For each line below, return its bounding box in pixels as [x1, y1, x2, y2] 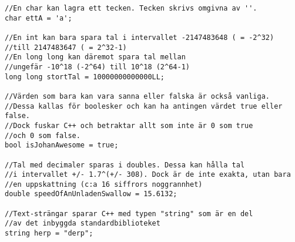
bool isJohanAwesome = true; [5, 141, 119, 150]
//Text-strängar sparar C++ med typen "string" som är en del [5, 209, 253, 218]
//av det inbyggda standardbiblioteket [5, 219, 160, 228]
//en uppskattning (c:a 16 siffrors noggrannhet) [5, 180, 203, 189]
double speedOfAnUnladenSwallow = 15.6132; [5, 190, 177, 199]
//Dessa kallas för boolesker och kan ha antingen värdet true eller [5, 102, 283, 110]
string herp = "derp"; [5, 229, 93, 238]
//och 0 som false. [5, 131, 81, 140]
